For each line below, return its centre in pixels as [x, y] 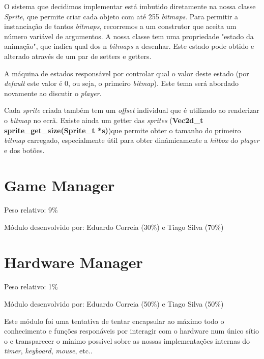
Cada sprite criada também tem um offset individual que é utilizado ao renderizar [132, 110]
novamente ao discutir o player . [53, 93]
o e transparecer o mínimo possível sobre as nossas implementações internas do [127, 340]
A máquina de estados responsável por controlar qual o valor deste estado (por [127, 73]
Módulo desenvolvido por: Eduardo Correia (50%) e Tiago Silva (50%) [114, 304]
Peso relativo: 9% [31, 210]
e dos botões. [24, 150]
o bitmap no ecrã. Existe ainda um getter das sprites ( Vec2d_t [104, 120]
